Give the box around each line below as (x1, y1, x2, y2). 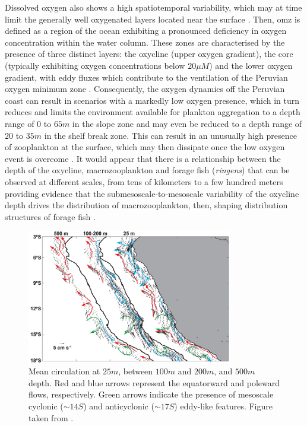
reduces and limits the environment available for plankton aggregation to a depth (5, 106, 300, 118)
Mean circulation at (29, 365, 100, 377)
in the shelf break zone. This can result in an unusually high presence (44, 129, 297, 141)
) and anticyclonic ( (83, 399, 154, 412)
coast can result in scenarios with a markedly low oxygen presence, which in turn (5, 94, 299, 106)
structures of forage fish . (5, 210, 96, 222)
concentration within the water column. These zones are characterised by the (5, 36, 285, 48)
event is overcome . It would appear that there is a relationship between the (5, 152, 281, 164)
